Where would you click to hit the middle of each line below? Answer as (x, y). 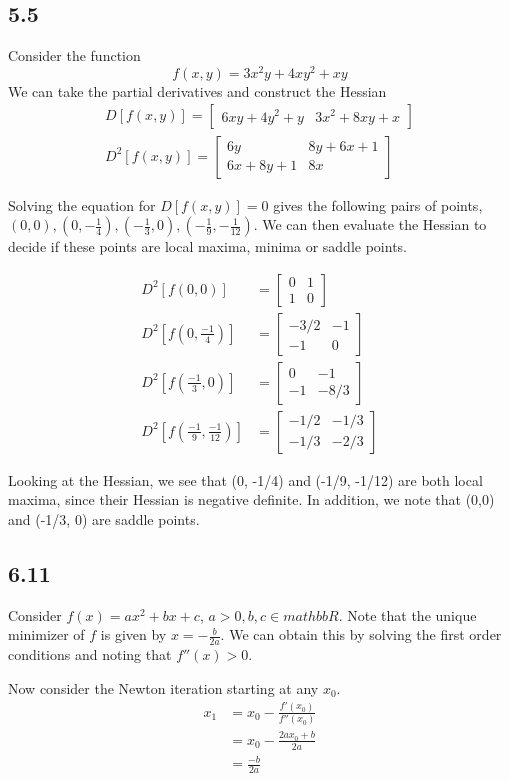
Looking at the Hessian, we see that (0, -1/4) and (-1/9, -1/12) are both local (245, 479)
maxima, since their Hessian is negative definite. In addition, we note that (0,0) (251, 499)
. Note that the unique (407, 614)
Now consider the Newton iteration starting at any (163, 687)
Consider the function (74, 55)
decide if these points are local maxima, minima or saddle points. (207, 246)
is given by (133, 634)
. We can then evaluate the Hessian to (370, 224)
